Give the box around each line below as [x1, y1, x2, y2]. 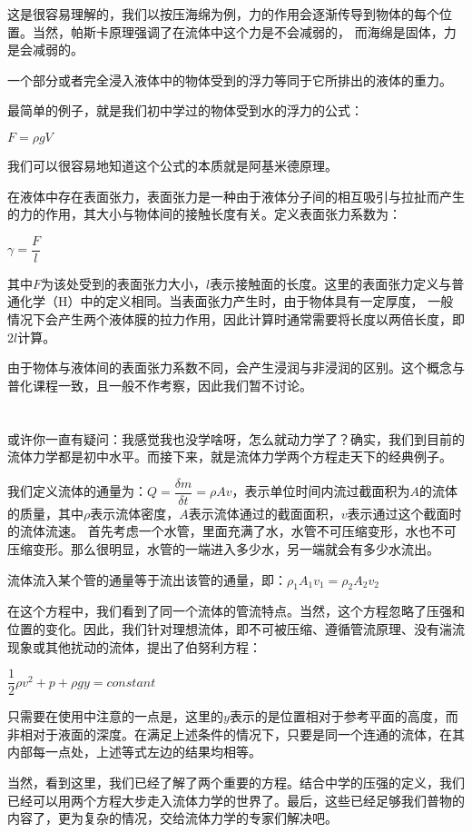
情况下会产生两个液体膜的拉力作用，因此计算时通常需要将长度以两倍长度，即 [7, 310, 465, 328]
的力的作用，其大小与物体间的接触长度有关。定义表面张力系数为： [7, 204, 401, 223]
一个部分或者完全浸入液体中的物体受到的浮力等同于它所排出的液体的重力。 [7, 70, 452, 89]
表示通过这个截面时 [347, 503, 462, 522]
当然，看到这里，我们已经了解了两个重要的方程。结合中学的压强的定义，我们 [7, 773, 465, 792]
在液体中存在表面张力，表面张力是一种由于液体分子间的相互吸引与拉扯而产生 [7, 186, 465, 205]
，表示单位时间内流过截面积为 [231, 481, 410, 501]
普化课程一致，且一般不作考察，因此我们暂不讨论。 [7, 375, 312, 394]
